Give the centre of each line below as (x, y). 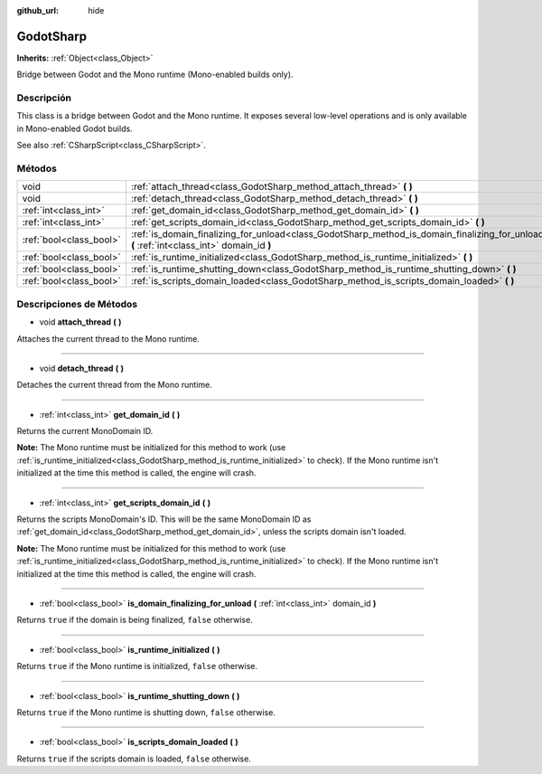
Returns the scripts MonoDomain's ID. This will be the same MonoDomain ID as (164, 519)
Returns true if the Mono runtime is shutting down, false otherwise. (146, 712)
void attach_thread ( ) (80, 322)
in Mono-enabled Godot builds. (75, 128)
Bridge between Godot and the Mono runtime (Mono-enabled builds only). (155, 75)
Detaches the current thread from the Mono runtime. (114, 385)
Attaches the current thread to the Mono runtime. (108, 338)
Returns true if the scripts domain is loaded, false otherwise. (134, 759)
